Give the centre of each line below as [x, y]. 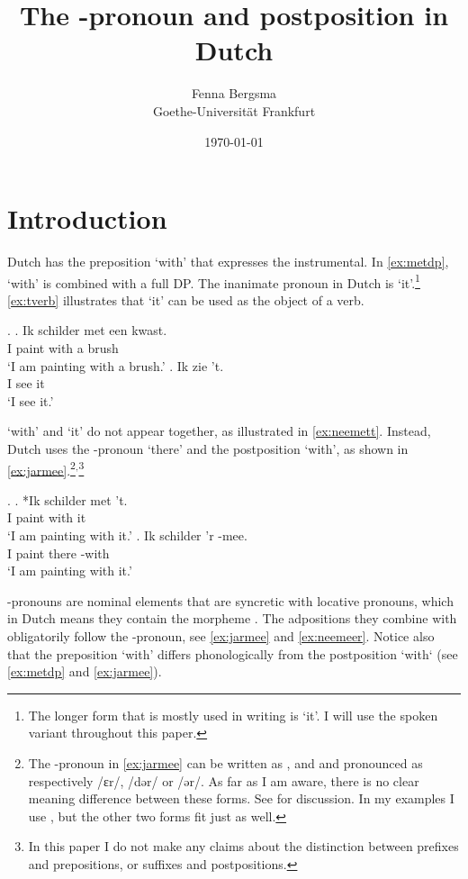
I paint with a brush [63, 348]
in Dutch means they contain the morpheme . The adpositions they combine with [232, 618]
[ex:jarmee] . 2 [41, 468]
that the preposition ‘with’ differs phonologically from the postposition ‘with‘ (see [233, 653]
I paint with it [47, 517]
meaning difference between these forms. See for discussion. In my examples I [241, 798]
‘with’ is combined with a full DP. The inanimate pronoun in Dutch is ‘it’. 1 [214, 281]
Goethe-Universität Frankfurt [234, 110]
